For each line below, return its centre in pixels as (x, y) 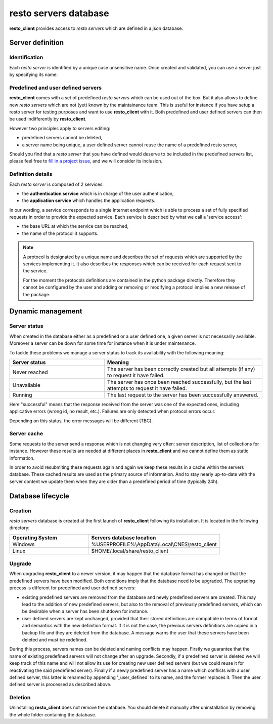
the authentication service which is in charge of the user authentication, (98, 193)
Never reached (30, 372)
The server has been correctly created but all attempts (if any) (181, 369)
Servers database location (124, 538)
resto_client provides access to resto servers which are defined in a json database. (96, 28)
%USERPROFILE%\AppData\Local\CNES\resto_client (154, 544)
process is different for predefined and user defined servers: (73, 588)
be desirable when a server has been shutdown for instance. (85, 611)
